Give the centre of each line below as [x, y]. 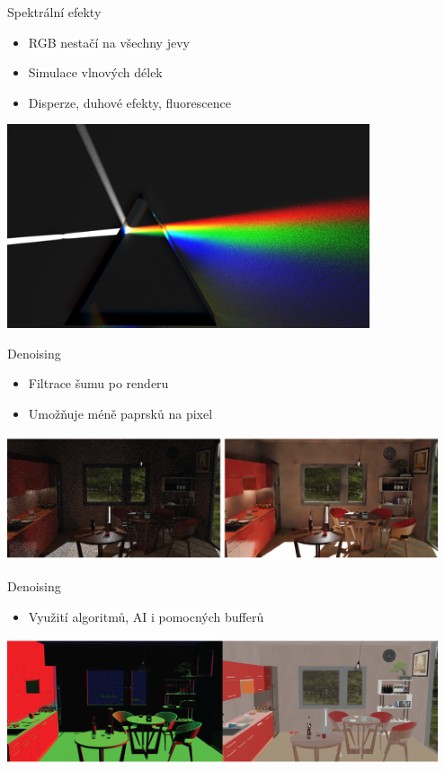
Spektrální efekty [54, 12]
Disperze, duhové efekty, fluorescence [129, 102]
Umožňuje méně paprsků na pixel [120, 413]
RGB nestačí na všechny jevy [109, 42]
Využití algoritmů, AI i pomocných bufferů [146, 616]
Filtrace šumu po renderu [98, 383]
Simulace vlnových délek [95, 72]
